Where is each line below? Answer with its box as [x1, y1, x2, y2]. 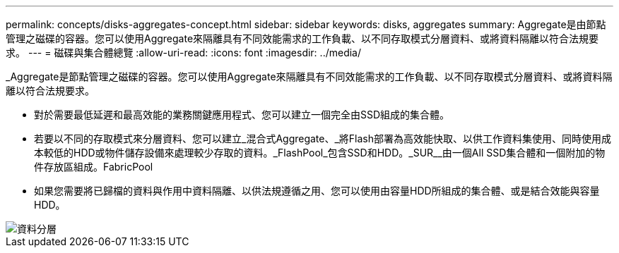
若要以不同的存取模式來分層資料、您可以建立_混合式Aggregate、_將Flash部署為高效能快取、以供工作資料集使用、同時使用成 [34, 132, 612, 144]
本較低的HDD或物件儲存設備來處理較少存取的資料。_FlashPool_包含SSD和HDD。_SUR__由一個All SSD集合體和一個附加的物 [34, 147, 606, 159]
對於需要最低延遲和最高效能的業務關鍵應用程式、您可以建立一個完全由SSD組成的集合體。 [34, 109, 450, 121]
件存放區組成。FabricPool [34, 161, 153, 173]
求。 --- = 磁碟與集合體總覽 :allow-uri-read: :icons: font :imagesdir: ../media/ [6, 47, 362, 58]
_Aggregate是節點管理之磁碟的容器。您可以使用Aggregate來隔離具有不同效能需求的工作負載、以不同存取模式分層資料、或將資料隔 [6, 70, 613, 82]
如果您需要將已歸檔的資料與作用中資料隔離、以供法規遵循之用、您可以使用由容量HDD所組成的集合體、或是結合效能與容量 [34, 185, 600, 197]
